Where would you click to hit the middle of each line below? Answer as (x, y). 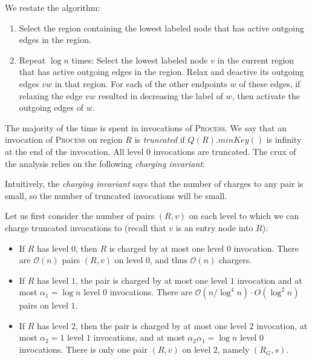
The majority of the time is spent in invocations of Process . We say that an (146, 127)
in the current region (256, 60)
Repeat (32, 60)
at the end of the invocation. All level (74, 151)
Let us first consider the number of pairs (80, 216)
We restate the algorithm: (53, 7)
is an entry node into (214, 227)
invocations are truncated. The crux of (225, 151)
